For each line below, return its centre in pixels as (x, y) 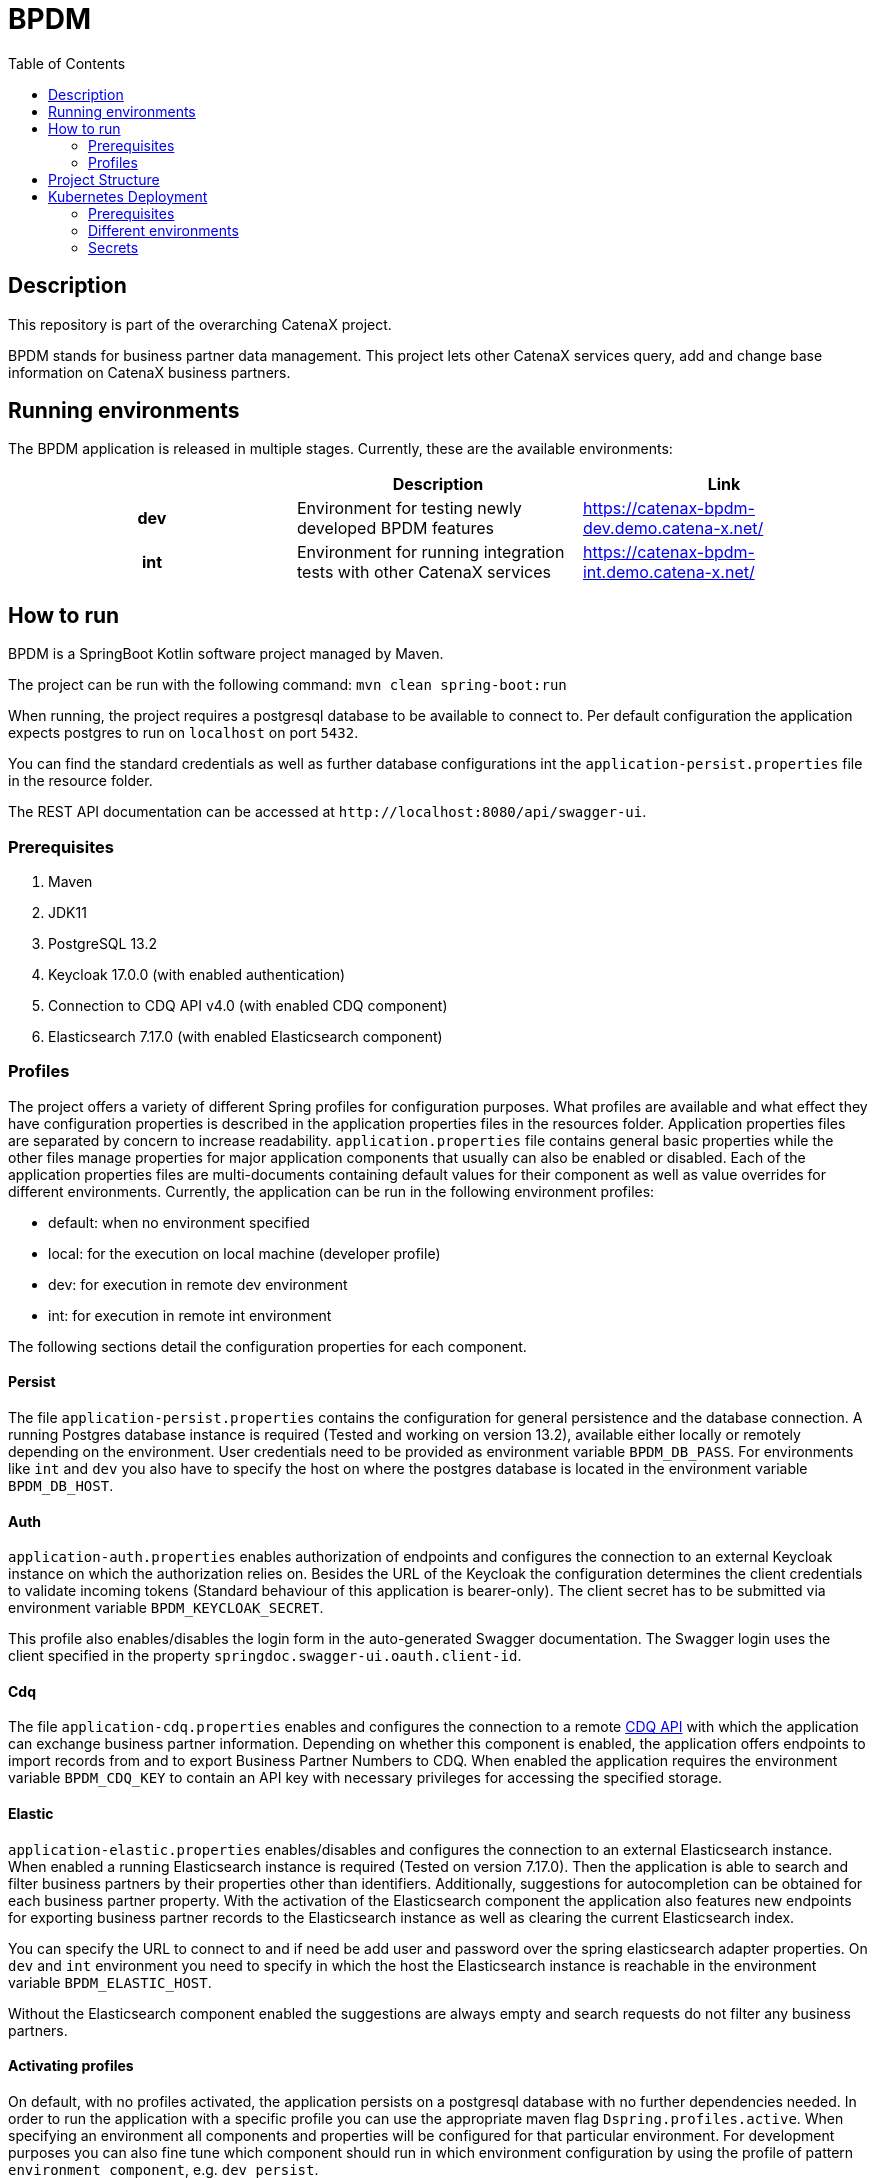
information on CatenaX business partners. (149, 372)
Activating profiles (71, 2066)
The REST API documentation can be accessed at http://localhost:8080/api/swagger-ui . (327, 812)
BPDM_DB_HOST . (61, 1485)
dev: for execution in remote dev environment (198, 1284)
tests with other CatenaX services (423, 572)
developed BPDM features (395, 528)
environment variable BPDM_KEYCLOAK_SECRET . (166, 1608)
